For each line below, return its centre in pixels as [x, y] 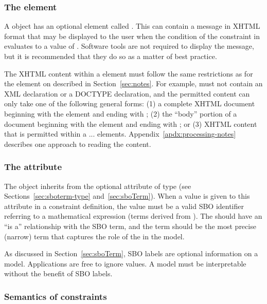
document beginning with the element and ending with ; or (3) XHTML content [131, 123]
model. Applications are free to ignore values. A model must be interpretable [125, 263]
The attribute [33, 167]
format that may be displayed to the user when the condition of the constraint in [132, 36]
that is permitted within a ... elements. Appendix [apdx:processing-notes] [120, 134]
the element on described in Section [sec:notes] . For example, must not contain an [133, 83]
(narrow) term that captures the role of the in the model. [94, 236]
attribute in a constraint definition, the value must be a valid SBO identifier [124, 206]
